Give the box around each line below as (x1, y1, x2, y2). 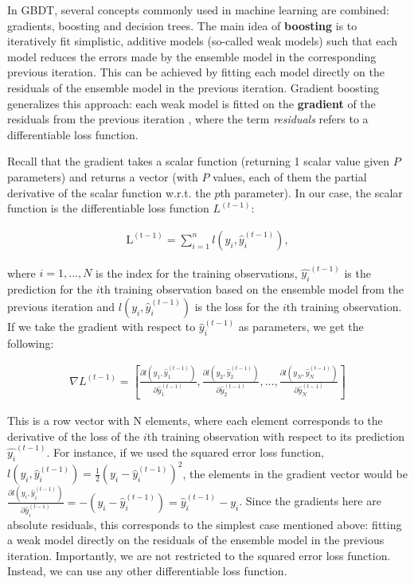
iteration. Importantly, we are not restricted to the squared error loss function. (7, 547, 391, 563)
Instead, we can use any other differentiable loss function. (7, 563, 287, 579)
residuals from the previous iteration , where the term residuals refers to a (7, 111, 369, 127)
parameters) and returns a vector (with (7, 168, 198, 185)
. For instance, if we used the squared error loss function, (46, 444, 324, 461)
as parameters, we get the (238, 318, 364, 335)
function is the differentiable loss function (7, 200, 209, 216)
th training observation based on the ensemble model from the (100, 281, 404, 298)
